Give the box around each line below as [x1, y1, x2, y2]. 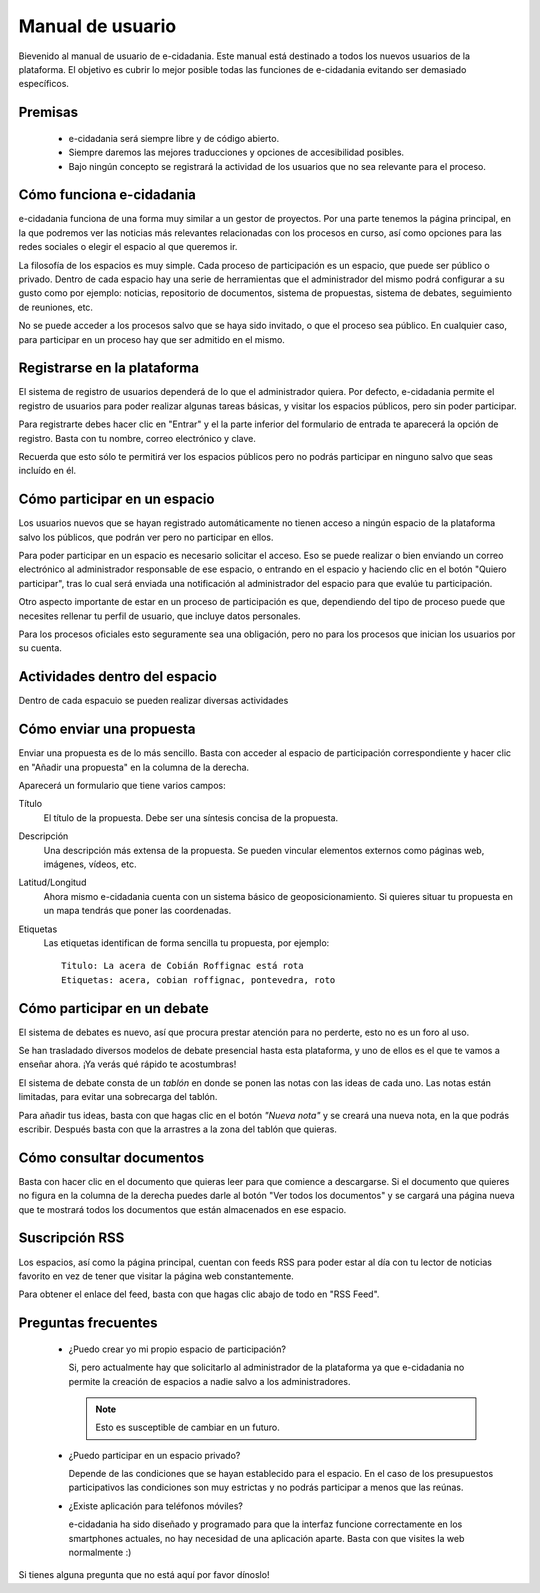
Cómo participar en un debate [18, 1000, 209, 1017]
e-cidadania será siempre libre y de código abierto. [68, 132, 280, 144]
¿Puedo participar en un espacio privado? [68, 1449, 241, 1461]
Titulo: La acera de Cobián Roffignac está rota [61, 960, 304, 972]
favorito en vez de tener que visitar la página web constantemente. [18, 1270, 294, 1282]
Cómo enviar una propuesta [18, 721, 196, 738]
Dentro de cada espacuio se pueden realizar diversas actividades [18, 695, 289, 707]
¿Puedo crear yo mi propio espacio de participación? [68, 1343, 287, 1355]
